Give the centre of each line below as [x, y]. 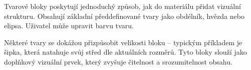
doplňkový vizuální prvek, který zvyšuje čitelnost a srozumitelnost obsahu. [118, 61]
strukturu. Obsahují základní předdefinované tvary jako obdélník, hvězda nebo [124, 16]
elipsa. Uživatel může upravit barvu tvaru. [69, 26]
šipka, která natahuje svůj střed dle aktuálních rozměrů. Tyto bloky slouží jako [125, 52]
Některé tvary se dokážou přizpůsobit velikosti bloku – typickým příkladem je [123, 42]
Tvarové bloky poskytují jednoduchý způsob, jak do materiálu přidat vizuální [122, 6]
